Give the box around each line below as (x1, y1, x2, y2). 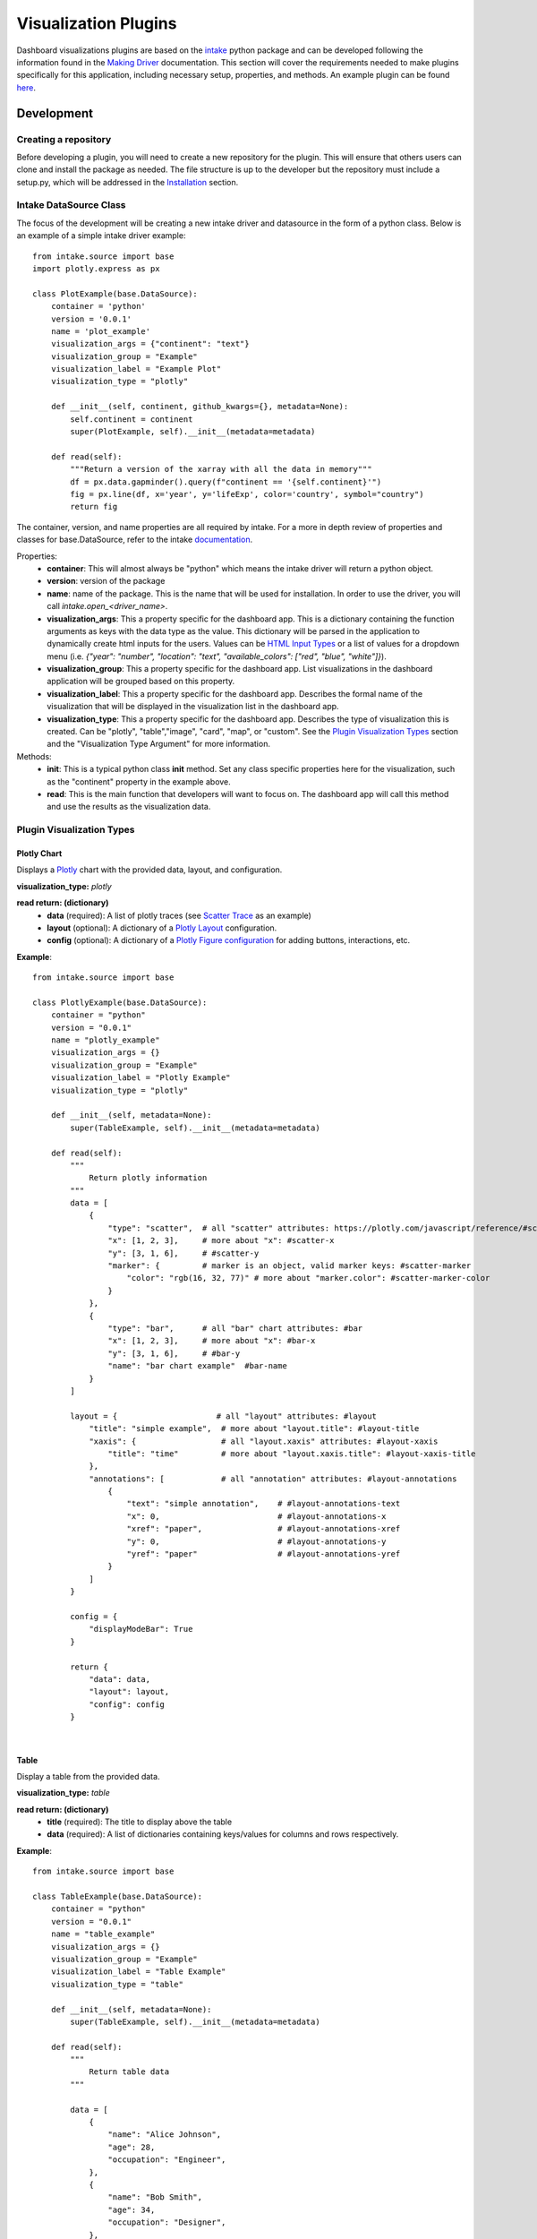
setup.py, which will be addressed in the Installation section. (16, 176, 239, 187)
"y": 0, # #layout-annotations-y (126, 1536, 387, 1547)
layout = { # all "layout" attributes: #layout (70, 1411, 378, 1421)
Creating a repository (16, 133, 112, 145)
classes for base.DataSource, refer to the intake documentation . (16, 534, 253, 545)
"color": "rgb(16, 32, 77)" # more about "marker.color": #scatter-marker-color (126, 1273, 490, 1283)
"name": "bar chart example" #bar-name (107, 1361, 288, 1371)
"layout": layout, (89, 1686, 170, 1697)
